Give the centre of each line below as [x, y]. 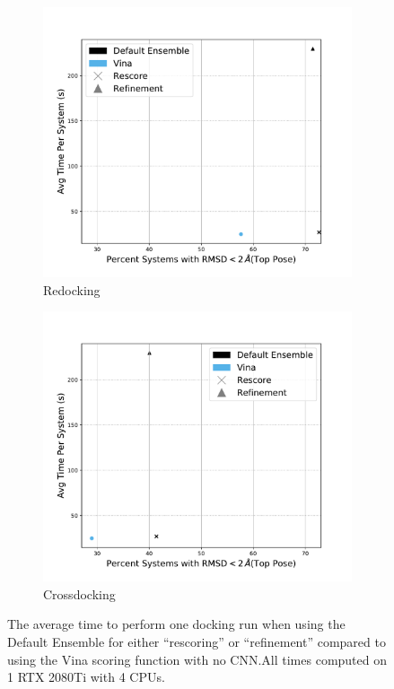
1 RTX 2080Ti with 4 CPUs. [86, 677]
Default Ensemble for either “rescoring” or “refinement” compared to [197, 641]
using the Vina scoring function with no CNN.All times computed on [197, 659]
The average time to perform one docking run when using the [176, 624]
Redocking [72, 289]
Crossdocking [79, 593]
